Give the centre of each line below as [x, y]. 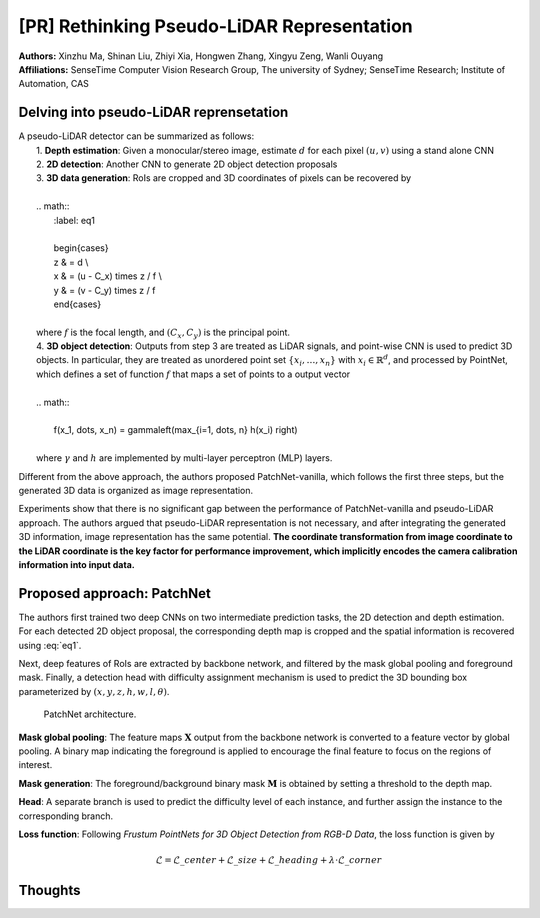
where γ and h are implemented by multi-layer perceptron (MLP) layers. [184, 458]
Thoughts [49, 890]
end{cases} [77, 304]
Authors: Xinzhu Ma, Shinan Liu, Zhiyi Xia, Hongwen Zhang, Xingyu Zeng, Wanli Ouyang [201, 56]
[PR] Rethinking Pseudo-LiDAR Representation [216, 26]
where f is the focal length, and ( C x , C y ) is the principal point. [163, 333]
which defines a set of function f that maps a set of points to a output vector [193, 374]
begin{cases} [81, 248]
